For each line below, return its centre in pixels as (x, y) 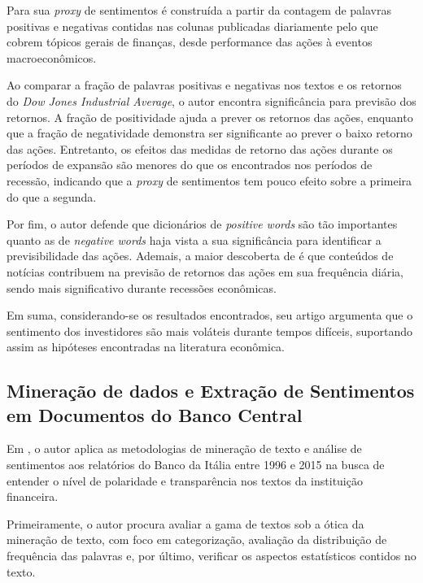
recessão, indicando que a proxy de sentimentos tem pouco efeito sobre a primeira (209, 180)
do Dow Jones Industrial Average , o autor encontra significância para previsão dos (211, 100)
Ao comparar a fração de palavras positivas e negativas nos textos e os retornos (204, 85)
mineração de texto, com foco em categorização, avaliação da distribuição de (197, 539)
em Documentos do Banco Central (155, 414)
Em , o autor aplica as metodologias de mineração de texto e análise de (184, 448)
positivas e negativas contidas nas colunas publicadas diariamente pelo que (192, 26)
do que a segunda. (52, 196)
